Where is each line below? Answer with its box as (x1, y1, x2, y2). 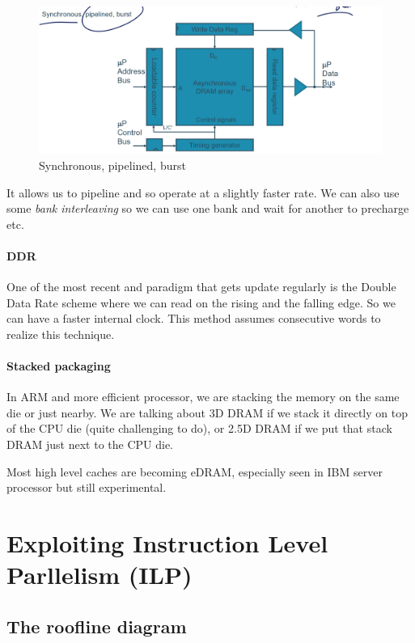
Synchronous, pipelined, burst (39, 156, 186, 173)
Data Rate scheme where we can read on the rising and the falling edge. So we (6, 294, 396, 311)
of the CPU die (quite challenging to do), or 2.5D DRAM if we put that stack (6, 420, 392, 437)
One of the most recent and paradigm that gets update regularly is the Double (6, 278, 396, 295)
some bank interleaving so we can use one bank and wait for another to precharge (6, 200, 409, 217)
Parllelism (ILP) (6, 558, 193, 591)
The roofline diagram (6, 613, 187, 638)
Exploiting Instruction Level (6, 527, 328, 560)
